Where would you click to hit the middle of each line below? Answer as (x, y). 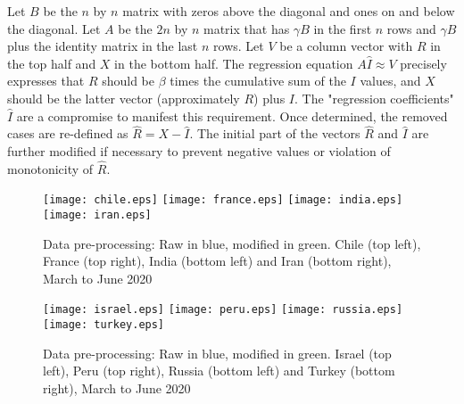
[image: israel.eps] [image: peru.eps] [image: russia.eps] (223, 310)
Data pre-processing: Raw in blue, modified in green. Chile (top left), (232, 243)
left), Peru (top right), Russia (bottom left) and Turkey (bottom (219, 371)
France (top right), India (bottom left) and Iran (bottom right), (217, 261)
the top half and (52, 63)
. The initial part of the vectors (275, 133)
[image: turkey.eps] (104, 325)
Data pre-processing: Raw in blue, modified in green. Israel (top (217, 353)
